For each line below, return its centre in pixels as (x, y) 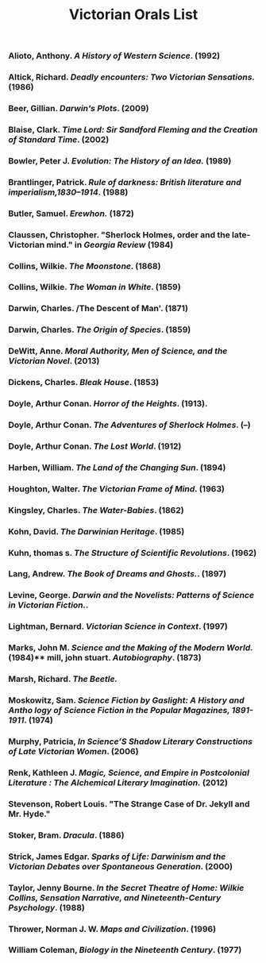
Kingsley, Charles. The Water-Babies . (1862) (96, 510)
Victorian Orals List (133, 15)
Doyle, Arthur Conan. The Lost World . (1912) (95, 446)
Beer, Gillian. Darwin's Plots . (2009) (79, 109)
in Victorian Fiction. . (48, 605)
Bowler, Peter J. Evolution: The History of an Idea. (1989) (120, 160)
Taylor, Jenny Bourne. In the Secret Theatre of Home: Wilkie (126, 888)
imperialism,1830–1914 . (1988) (68, 192)
